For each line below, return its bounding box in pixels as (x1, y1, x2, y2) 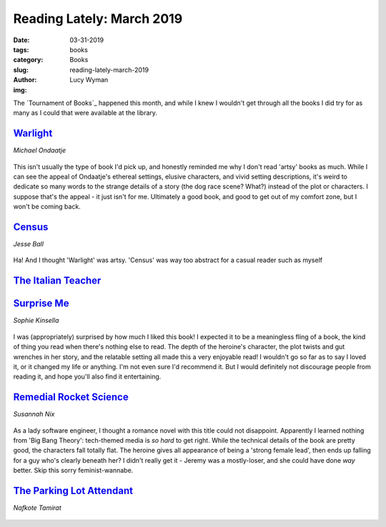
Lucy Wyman (69, 76, 109, 84)
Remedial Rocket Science (13, 391, 129, 403)
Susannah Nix (13, 410, 55, 418)
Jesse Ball (13, 240, 44, 249)
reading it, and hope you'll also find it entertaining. (13, 372, 162, 381)
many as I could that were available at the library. (13, 109, 157, 117)
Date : (13, 36, 30, 44)
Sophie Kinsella (13, 316, 59, 325)
